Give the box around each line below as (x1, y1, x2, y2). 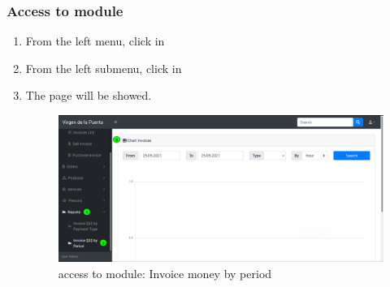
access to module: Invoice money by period (58, 264, 272, 281)
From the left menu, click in (25, 32, 165, 49)
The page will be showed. (25, 87, 152, 104)
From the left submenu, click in (25, 59, 182, 76)
